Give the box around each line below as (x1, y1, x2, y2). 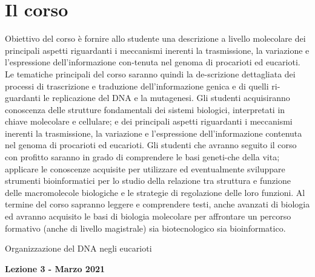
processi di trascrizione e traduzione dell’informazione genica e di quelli (5, 79, 269, 92)
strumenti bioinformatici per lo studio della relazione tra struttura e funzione (5, 174, 291, 187)
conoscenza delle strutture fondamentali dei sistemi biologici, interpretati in (5, 103, 285, 116)
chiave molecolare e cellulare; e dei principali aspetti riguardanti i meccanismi (5, 115, 293, 128)
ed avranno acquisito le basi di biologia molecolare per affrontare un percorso (5, 210, 291, 223)
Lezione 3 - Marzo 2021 (5, 262, 105, 275)
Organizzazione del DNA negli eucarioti (5, 242, 152, 255)
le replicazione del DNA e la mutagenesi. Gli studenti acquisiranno (43, 91, 290, 104)
